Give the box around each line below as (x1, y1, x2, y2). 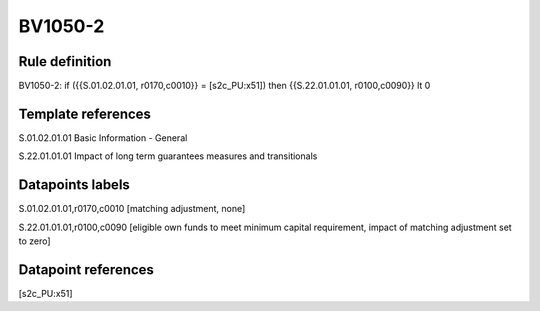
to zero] (18, 235, 51, 247)
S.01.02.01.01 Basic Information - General (18, 131, 188, 144)
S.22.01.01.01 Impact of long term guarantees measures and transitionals (18, 150, 318, 162)
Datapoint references (18, 261, 155, 278)
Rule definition (18, 53, 112, 70)
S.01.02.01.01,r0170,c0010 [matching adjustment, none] (18, 203, 246, 215)
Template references (18, 105, 152, 122)
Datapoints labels (18, 176, 130, 194)
